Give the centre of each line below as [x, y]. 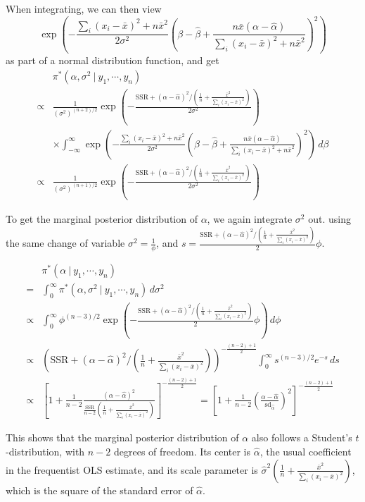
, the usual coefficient [306, 451]
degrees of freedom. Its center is [182, 451]
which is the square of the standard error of [100, 490]
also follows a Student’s [302, 437]
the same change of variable [65, 243]
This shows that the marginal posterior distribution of [122, 437]
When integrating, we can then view [84, 8]
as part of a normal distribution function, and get [113, 60]
